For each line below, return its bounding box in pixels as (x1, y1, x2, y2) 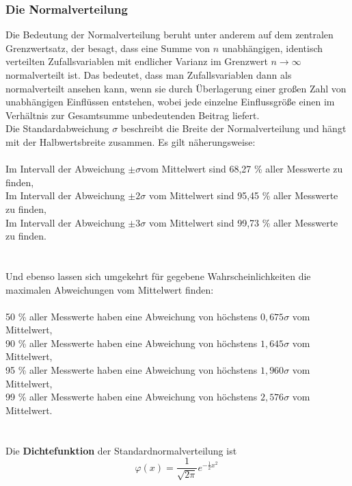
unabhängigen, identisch (221, 40, 323, 55)
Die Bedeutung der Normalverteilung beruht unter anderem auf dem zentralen (5, 27, 334, 42)
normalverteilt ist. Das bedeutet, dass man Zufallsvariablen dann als (5, 68, 292, 81)
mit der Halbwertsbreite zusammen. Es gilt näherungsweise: (5, 134, 256, 149)
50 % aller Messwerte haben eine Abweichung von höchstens (5, 309, 258, 323)
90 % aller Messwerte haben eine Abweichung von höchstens (5, 335, 258, 350)
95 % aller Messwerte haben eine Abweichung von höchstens (5, 363, 258, 377)
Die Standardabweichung (5, 121, 109, 136)
